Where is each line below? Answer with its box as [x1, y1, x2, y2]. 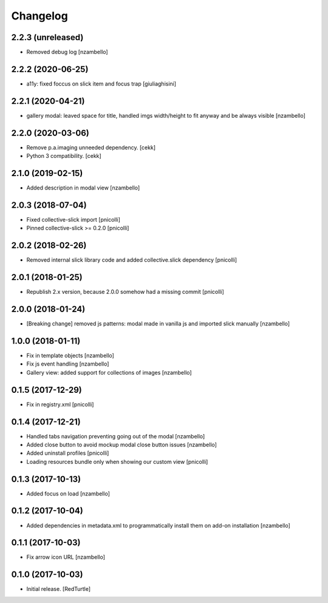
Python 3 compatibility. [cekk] [26, 152, 101, 160]
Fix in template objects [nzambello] [26, 352, 115, 359]
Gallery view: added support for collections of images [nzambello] [26, 369, 192, 376]
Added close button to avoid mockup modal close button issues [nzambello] [26, 441, 217, 448]
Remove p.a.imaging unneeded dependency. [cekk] [26, 143, 156, 151]
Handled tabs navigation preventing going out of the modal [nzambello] [26, 432, 205, 440]
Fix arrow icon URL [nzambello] [26, 553, 106, 561]
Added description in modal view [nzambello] [26, 184, 140, 191]
